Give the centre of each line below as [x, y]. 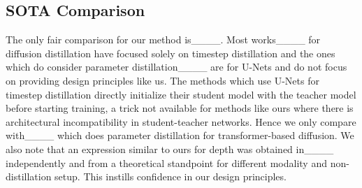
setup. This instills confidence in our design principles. [171, 176]
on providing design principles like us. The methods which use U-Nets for [162, 80]
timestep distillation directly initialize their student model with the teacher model [181, 94]
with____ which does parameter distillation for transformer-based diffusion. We [180, 135]
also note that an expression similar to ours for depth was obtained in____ [170, 149]
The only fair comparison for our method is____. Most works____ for [163, 39]
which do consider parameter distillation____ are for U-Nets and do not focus [176, 67]
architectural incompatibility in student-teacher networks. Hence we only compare [181, 121]
